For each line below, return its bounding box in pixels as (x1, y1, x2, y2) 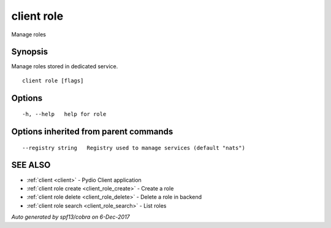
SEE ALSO (11, 160, 51, 170)
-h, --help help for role (22, 111, 107, 118)
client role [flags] (22, 77, 84, 84)
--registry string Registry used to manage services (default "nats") (22, 144, 245, 151)
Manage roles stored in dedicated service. (11, 63, 118, 70)
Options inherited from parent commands (11, 127, 173, 137)
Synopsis (11, 47, 48, 57)
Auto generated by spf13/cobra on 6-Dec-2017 (11, 213, 130, 221)
